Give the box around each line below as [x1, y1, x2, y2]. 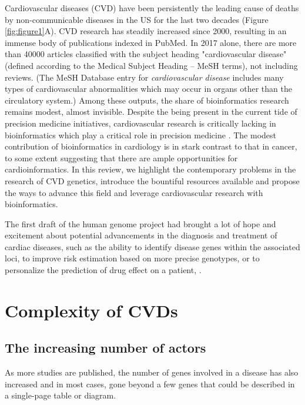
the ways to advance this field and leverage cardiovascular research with [5, 186, 263, 198]
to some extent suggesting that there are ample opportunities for [5, 151, 238, 164]
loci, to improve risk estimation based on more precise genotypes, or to [5, 252, 260, 264]
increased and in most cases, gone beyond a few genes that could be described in [5, 377, 295, 390]
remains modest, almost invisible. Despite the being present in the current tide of [5, 105, 297, 118]
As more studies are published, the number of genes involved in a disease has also [5, 366, 299, 379]
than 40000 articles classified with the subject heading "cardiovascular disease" [5, 48, 287, 60]
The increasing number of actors [5, 338, 206, 357]
